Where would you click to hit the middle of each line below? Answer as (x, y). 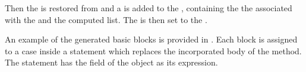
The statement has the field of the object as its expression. (111, 62)
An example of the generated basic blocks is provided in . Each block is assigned (151, 39)
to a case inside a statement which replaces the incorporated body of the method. (153, 50)
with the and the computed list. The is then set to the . (106, 19)
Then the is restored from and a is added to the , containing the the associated (149, 8)
